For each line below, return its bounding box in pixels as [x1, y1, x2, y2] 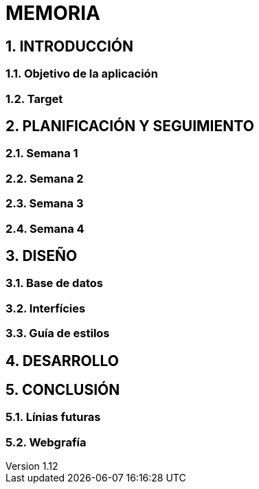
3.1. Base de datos [5, 276, 103, 291]
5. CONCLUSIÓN [5, 380, 120, 398]
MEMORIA [5, 1, 100, 25]
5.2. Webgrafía [5, 435, 87, 449]
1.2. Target [5, 91, 63, 106]
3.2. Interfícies [5, 301, 86, 315]
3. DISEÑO [5, 247, 78, 264]
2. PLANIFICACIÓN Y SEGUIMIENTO [5, 117, 254, 135]
